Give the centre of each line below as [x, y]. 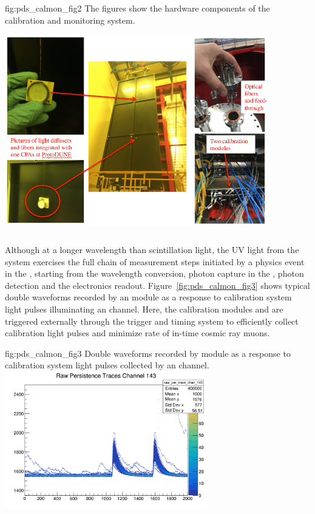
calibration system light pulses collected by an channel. [107, 365]
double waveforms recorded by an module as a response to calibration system [148, 297]
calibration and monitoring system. [70, 20]
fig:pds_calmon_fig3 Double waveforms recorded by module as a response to [148, 353]
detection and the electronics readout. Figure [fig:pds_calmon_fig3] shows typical [157, 285]
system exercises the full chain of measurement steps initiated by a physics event [155, 261]
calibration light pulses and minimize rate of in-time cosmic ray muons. [137, 333]
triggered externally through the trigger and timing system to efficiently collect [152, 321]
